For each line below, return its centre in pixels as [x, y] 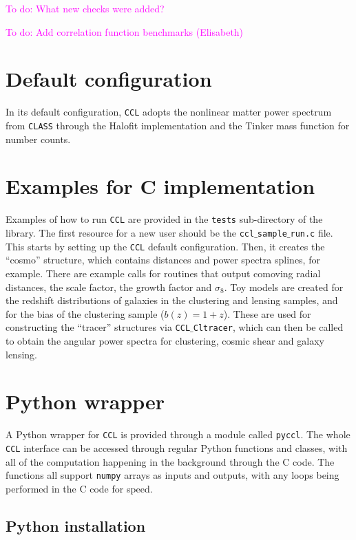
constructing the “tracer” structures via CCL [98, 327]
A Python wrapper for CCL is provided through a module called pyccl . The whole [178, 434]
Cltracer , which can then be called [268, 327]
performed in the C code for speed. [79, 488]
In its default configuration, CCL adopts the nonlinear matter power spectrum [169, 112]
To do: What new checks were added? [85, 8]
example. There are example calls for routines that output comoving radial [163, 273]
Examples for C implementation [160, 186]
